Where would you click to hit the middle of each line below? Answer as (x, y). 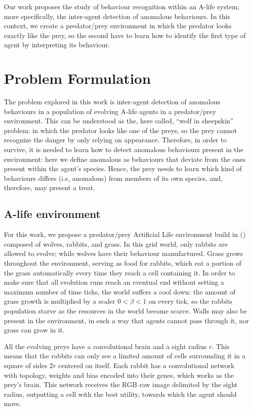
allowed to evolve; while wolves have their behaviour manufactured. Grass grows (124, 253)
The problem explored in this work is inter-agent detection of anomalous (112, 102)
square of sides (26, 365)
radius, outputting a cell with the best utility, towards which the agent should (120, 394)
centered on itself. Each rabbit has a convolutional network (146, 365)
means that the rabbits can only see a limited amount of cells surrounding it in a (125, 356)
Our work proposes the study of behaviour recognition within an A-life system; (122, 6)
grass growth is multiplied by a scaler (60, 301)
